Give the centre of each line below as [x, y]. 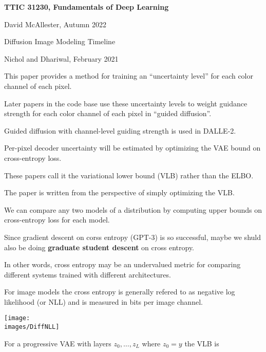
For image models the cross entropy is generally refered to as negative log [120, 292]
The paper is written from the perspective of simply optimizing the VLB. [119, 192]
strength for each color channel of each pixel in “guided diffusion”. [108, 113]
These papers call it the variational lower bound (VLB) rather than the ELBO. [129, 175]
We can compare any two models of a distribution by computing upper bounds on [133, 209]
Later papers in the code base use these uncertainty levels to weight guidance [126, 103]
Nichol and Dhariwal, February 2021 [61, 58]
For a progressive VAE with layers [58, 343]
